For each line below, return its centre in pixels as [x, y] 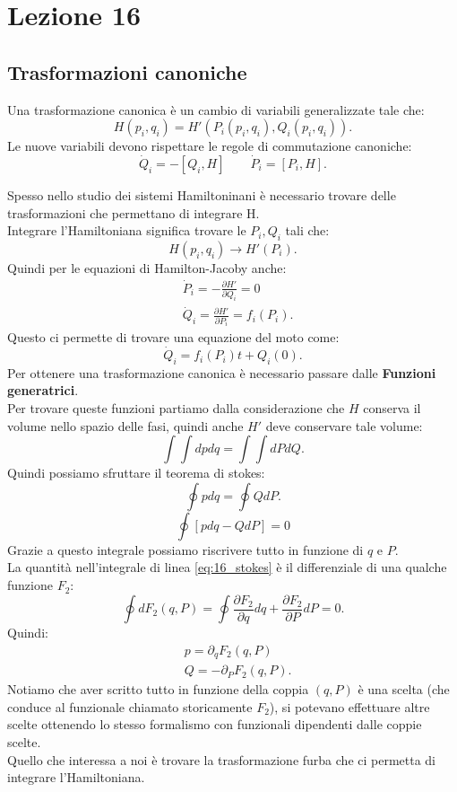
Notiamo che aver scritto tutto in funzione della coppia [158, 689]
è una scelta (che [404, 689]
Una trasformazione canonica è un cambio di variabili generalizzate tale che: [216, 109]
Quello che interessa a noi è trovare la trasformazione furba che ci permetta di [222, 759]
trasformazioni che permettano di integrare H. [134, 212]
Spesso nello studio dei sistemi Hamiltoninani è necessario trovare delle [202, 194]
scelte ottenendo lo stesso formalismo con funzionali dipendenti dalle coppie [215, 724]
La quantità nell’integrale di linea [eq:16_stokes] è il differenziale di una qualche [227, 567]
